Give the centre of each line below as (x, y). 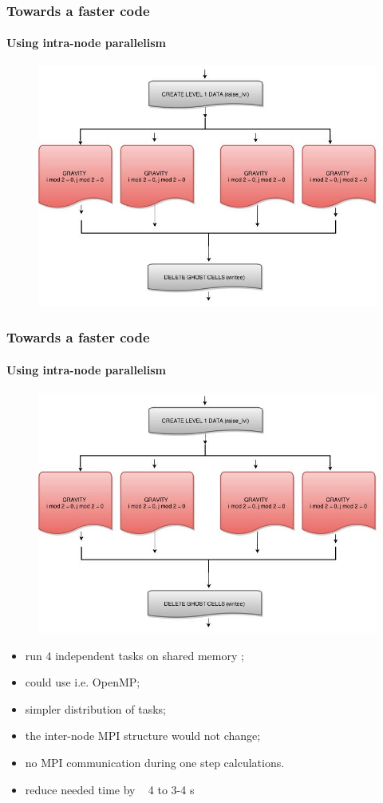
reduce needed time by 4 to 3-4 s (110, 789)
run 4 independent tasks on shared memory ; (134, 655)
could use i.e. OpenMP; (83, 682)
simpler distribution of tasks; (95, 708)
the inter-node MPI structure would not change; (143, 736)
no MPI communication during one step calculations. (155, 762)
